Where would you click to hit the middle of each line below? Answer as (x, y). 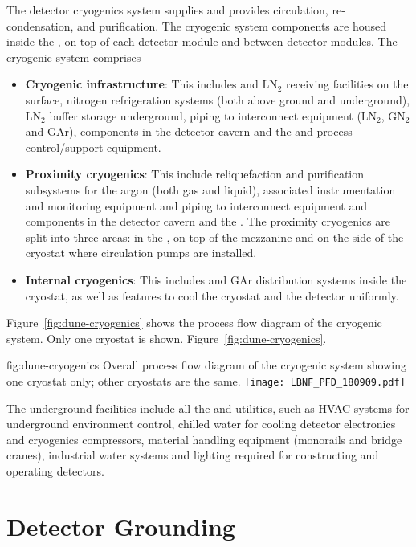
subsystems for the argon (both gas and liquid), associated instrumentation (210, 189)
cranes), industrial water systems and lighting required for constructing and (193, 455)
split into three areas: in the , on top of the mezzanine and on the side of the (214, 237)
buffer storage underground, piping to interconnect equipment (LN (213, 115)
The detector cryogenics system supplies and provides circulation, (167, 10)
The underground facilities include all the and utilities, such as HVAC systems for (208, 408)
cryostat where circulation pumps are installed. (141, 253)
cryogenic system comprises (74, 57)
